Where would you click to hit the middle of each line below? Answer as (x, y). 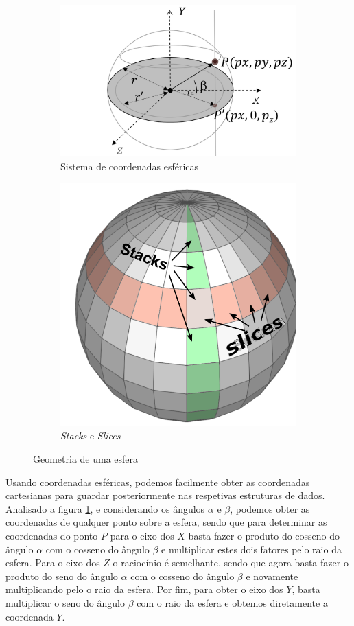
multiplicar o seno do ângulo (65, 603)
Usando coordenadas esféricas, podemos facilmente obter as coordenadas (158, 482)
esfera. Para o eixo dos (53, 563)
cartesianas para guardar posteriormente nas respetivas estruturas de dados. (165, 495)
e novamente (272, 576)
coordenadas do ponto (52, 536)
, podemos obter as (270, 508)
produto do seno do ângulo (62, 576)
